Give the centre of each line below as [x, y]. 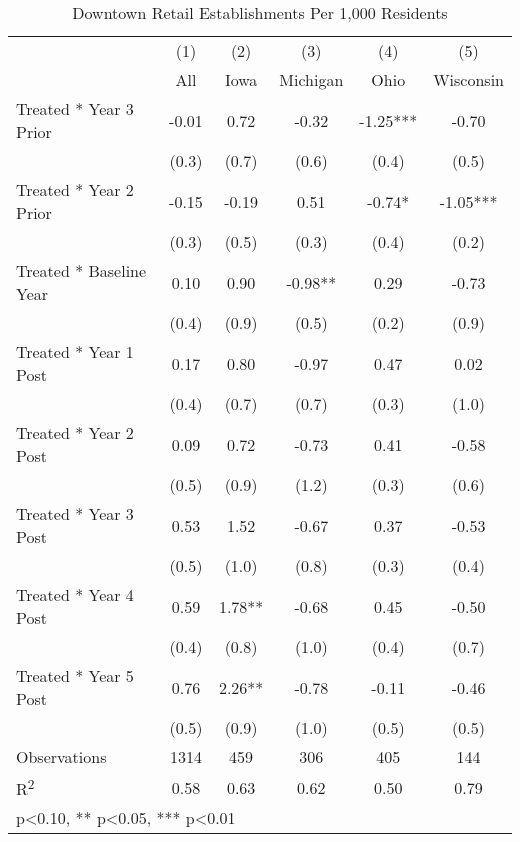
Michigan [311, 79]
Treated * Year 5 [75, 675]
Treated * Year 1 [75, 351]
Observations [61, 756]
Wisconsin [468, 79]
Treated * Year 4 [75, 594]
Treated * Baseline [81, 270]
